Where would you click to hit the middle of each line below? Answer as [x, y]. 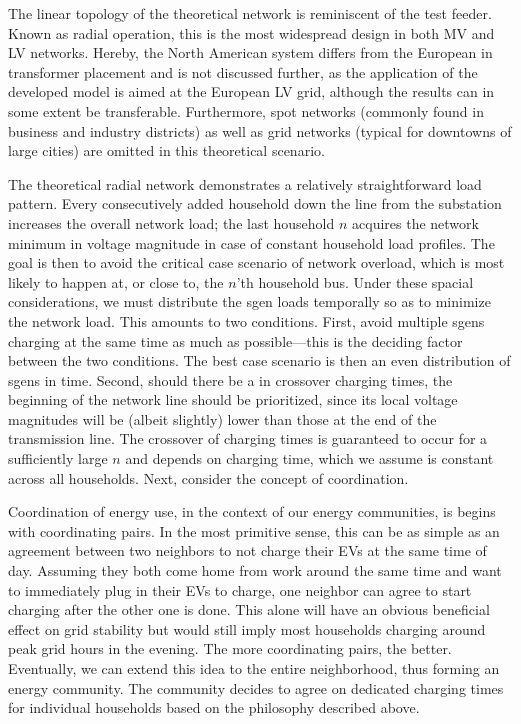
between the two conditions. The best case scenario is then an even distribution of [259, 360]
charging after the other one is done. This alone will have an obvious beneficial [249, 609]
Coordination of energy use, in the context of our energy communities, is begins [252, 511]
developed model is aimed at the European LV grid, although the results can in [251, 91]
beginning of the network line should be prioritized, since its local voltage [233, 399]
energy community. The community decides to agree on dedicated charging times [256, 687]
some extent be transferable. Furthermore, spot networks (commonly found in [246, 110]
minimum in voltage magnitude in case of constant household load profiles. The [251, 242]
